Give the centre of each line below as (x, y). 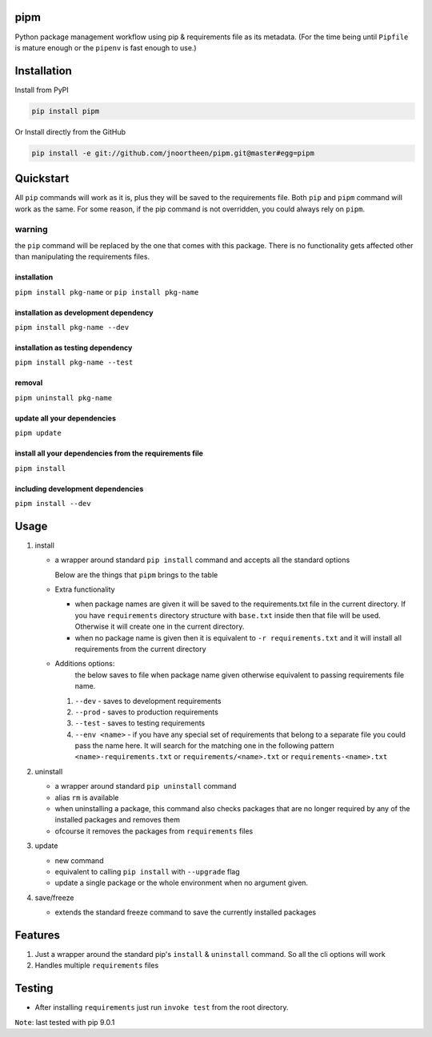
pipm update (38, 433)
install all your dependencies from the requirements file (109, 453)
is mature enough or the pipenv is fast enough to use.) (106, 47)
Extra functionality (85, 589)
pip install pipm (66, 111)
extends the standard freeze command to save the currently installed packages (185, 912)
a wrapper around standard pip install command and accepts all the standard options (202, 560)
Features (37, 935)
